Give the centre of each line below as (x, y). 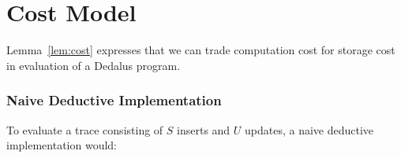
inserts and (204, 129)
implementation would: (62, 145)
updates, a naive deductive (309, 129)
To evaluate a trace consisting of (85, 129)
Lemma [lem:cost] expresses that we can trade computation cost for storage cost (201, 50)
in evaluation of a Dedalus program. (94, 65)
